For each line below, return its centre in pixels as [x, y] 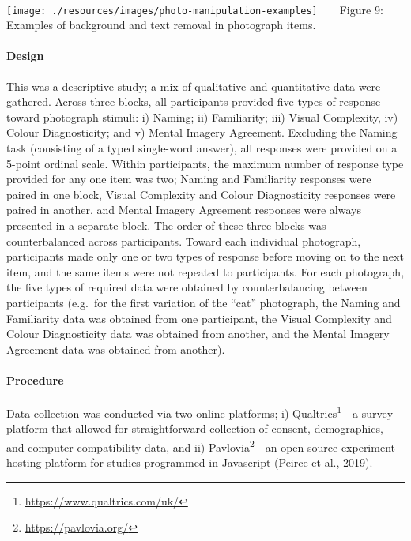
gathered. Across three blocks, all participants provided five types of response [194, 101]
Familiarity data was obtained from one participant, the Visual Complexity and [199, 318]
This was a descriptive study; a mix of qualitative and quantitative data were [194, 86]
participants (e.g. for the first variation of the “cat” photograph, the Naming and [204, 302]
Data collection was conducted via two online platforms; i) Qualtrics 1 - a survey [200, 412]
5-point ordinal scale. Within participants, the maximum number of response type [205, 163]
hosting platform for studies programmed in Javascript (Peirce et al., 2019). [190, 462]
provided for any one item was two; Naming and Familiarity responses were [189, 179]
